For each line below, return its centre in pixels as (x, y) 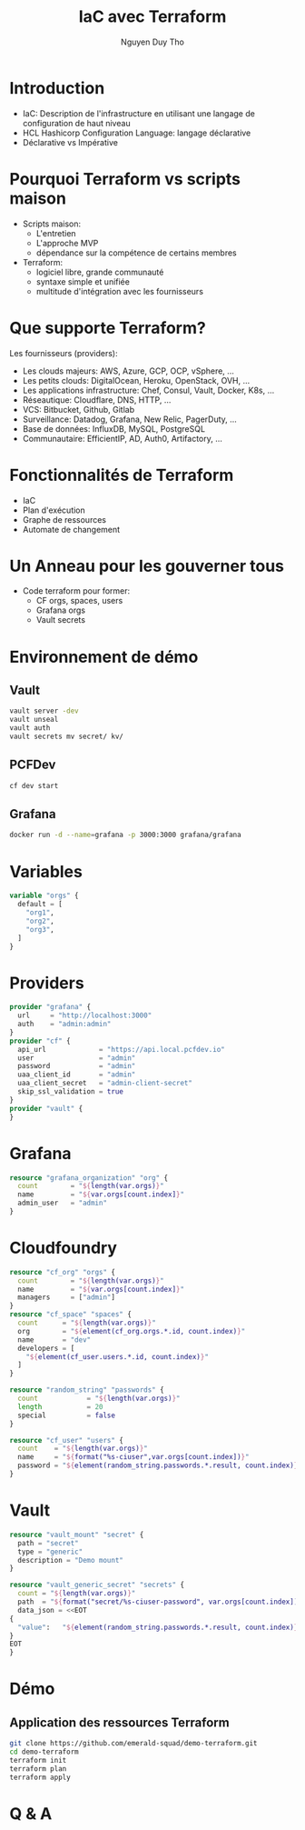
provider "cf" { (40, 1041)
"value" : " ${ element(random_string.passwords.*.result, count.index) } (158, 1627)
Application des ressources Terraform (119, 1722)
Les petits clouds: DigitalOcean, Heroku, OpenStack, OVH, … (136, 380)
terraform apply (40, 1777)
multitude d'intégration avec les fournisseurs (120, 291)
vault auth (30, 728)
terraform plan (38, 1769)
